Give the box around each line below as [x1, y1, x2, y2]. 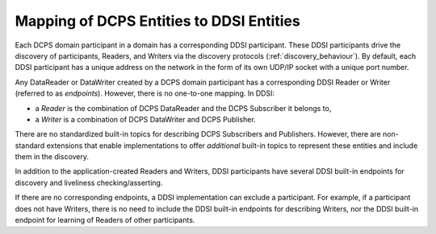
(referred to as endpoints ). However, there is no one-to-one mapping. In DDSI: [15, 88, 275, 98]
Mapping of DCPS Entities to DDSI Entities [15, 12, 300, 30]
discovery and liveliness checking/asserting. [15, 178, 163, 187]
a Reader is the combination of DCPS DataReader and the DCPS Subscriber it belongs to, [35, 103, 332, 113]
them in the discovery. [15, 152, 89, 162]
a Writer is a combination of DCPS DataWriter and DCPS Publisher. [35, 114, 256, 124]
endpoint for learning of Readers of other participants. [15, 216, 195, 225]
